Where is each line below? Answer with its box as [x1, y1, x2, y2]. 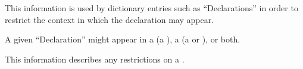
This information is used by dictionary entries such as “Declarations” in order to [5, 2, 298, 14]
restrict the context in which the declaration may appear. [5, 13, 214, 25]
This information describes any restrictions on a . [5, 52, 185, 65]
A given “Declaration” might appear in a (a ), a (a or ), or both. [5, 33, 240, 45]
